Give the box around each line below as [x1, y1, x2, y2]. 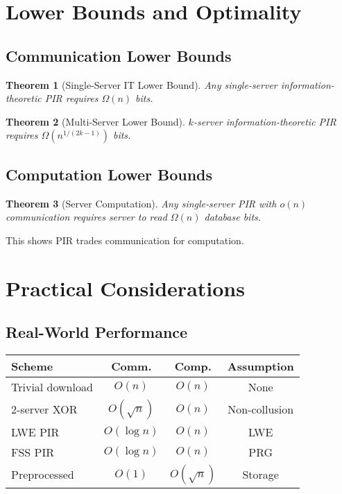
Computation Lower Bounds [6, 163, 213, 185]
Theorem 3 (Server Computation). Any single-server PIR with [6, 196, 277, 210]
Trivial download [11, 378, 93, 395]
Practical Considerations [6, 273, 245, 302]
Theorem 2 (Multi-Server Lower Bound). [6, 114, 185, 128]
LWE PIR [11, 423, 60, 440]
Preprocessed [11, 466, 74, 483]
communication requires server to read [6, 210, 167, 224]
